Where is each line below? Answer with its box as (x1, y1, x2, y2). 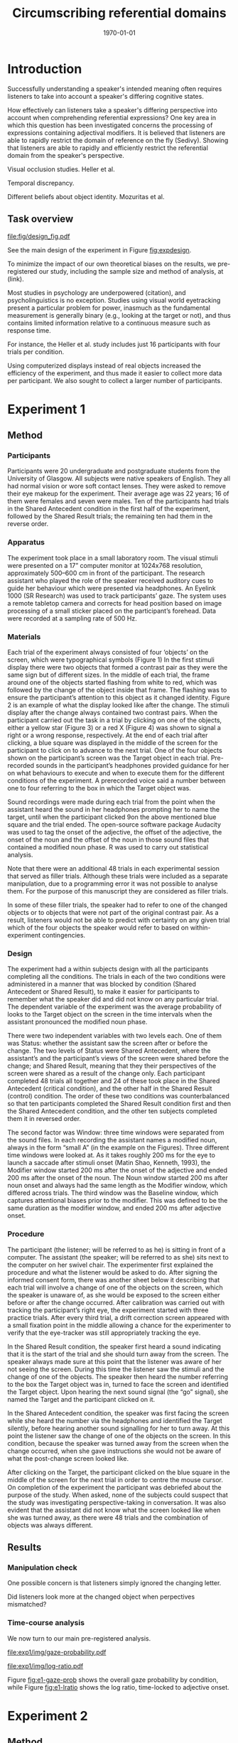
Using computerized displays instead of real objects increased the (7, 361, 201, 370)
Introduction (7, 60, 82, 77)
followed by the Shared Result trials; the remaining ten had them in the (7, 512, 213, 520)
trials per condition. (7, 347, 65, 356)
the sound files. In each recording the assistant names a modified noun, (7, 1136, 217, 1144)
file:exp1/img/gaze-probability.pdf (7, 1648, 107, 1656)
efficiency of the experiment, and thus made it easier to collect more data (7, 368, 222, 377)
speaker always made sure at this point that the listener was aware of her (7, 1357, 222, 1366)
